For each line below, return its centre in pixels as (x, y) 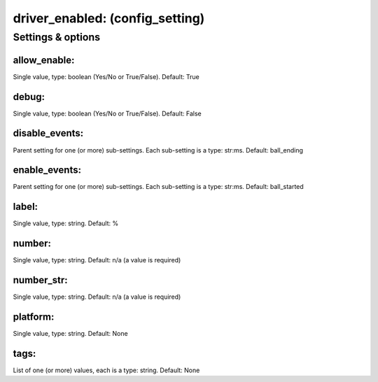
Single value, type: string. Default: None (71, 334)
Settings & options (57, 37)
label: (26, 207)
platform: (34, 317)
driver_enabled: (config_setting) (109, 18)
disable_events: (48, 133)
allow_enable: (44, 60)
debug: (29, 97)
